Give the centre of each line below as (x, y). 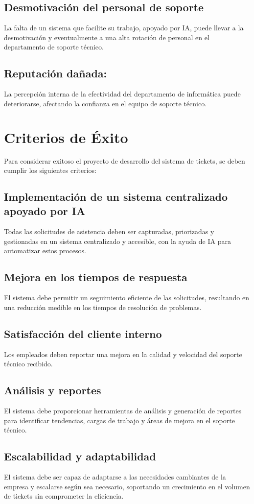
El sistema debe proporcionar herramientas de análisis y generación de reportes (123, 411)
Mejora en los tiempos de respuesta (96, 277)
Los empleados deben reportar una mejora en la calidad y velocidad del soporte (123, 354)
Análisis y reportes (53, 390)
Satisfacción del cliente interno (83, 333)
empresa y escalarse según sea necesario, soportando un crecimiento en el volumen (127, 486)
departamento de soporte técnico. (54, 47)
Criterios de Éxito (66, 137)
